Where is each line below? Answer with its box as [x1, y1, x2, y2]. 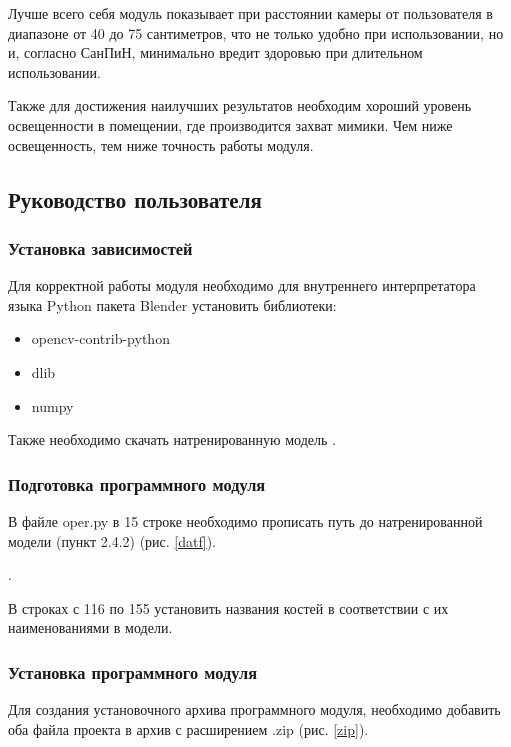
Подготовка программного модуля [8, 471, 266, 496]
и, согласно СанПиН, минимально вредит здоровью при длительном [8, 42, 423, 63]
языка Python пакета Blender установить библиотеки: [8, 294, 337, 315]
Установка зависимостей [8, 235, 193, 260]
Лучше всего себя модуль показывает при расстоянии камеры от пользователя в [8, 3, 493, 23]
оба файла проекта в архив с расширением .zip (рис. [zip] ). [8, 718, 369, 739]
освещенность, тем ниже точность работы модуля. [8, 134, 314, 155]
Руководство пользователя [8, 183, 262, 214]
